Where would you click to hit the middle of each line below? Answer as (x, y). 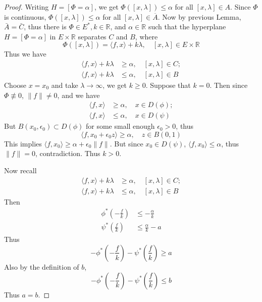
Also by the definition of (42, 266)
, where (146, 36)
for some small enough (120, 126)
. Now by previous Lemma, (199, 16)
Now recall (20, 170)
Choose (15, 85)
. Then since (229, 85)
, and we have (78, 95)
